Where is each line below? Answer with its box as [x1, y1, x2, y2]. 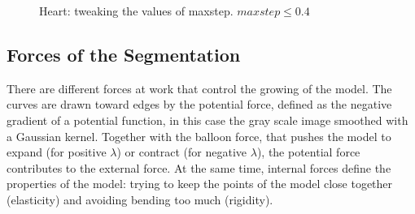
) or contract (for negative [116, 143, 247, 160]
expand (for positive [7, 143, 107, 160]
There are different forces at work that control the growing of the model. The [7, 79, 392, 96]
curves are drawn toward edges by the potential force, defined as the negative [7, 96, 392, 113]
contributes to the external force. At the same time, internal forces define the [7, 159, 391, 176]
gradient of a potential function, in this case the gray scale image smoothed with [7, 111, 408, 128]
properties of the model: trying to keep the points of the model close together [7, 175, 393, 192]
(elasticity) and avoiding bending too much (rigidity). [7, 190, 273, 208]
